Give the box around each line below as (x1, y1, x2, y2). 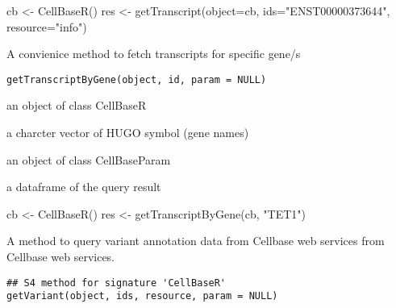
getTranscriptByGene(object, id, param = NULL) (6, 73, 267, 85)
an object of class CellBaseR (6, 97, 147, 114)
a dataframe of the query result (6, 178, 161, 195)
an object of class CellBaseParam (6, 151, 171, 168)
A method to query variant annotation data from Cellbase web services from (6, 232, 385, 249)
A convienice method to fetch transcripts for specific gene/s (6, 45, 301, 62)
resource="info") (6, 18, 87, 35)
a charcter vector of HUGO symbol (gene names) (6, 124, 249, 141)
